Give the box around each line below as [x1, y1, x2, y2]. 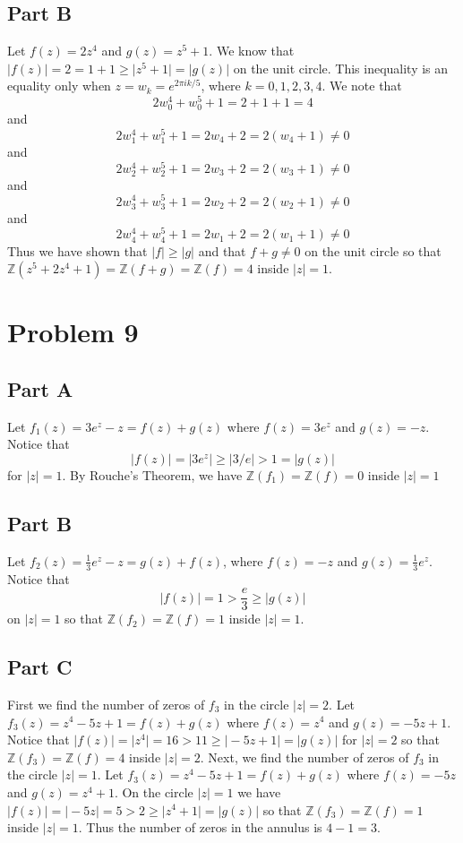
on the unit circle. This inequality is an [233, 58, 449, 77]
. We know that [209, 41, 295, 60]
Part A [7, 374, 73, 402]
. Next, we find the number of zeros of [200, 747, 409, 766]
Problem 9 [7, 314, 139, 350]
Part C [7, 653, 73, 681]
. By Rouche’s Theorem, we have [62, 465, 243, 484]
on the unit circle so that [304, 241, 442, 260]
